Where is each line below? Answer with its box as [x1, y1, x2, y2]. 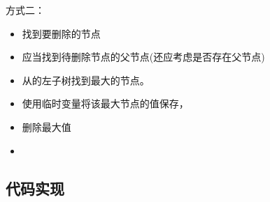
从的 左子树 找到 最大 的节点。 [22, 72, 150, 87]
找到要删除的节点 [22, 26, 101, 40]
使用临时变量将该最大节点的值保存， [22, 96, 189, 111]
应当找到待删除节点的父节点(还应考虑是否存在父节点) [22, 49, 265, 64]
